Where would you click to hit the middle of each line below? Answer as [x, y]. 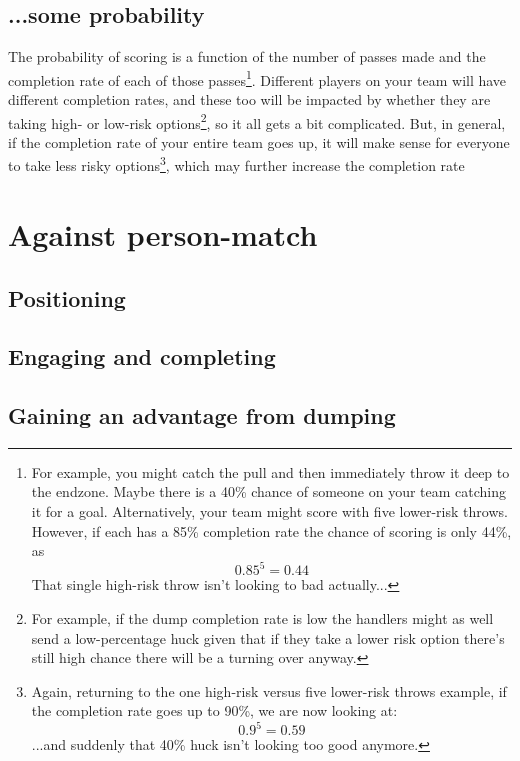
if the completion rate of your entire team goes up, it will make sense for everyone [259, 141]
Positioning [67, 297]
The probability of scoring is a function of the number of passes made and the [247, 56]
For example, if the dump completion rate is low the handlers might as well [262, 617]
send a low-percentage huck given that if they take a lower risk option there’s [268, 637]
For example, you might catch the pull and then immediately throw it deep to [270, 471]
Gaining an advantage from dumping [202, 415]
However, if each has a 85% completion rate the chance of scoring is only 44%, [271, 530]
